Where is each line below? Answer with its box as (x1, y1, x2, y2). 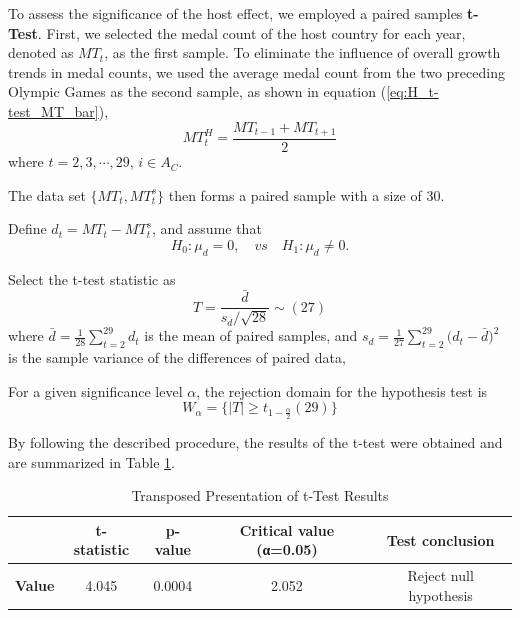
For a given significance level (8, 380, 183, 401)
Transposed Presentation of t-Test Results (131, 485, 389, 506)
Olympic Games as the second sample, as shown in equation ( (8, 81, 387, 102)
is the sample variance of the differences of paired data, (8, 346, 346, 367)
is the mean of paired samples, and (144, 325, 358, 346)
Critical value (239, 519, 335, 540)
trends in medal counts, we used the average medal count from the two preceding (8, 61, 505, 82)
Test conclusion (386, 529, 495, 550)
